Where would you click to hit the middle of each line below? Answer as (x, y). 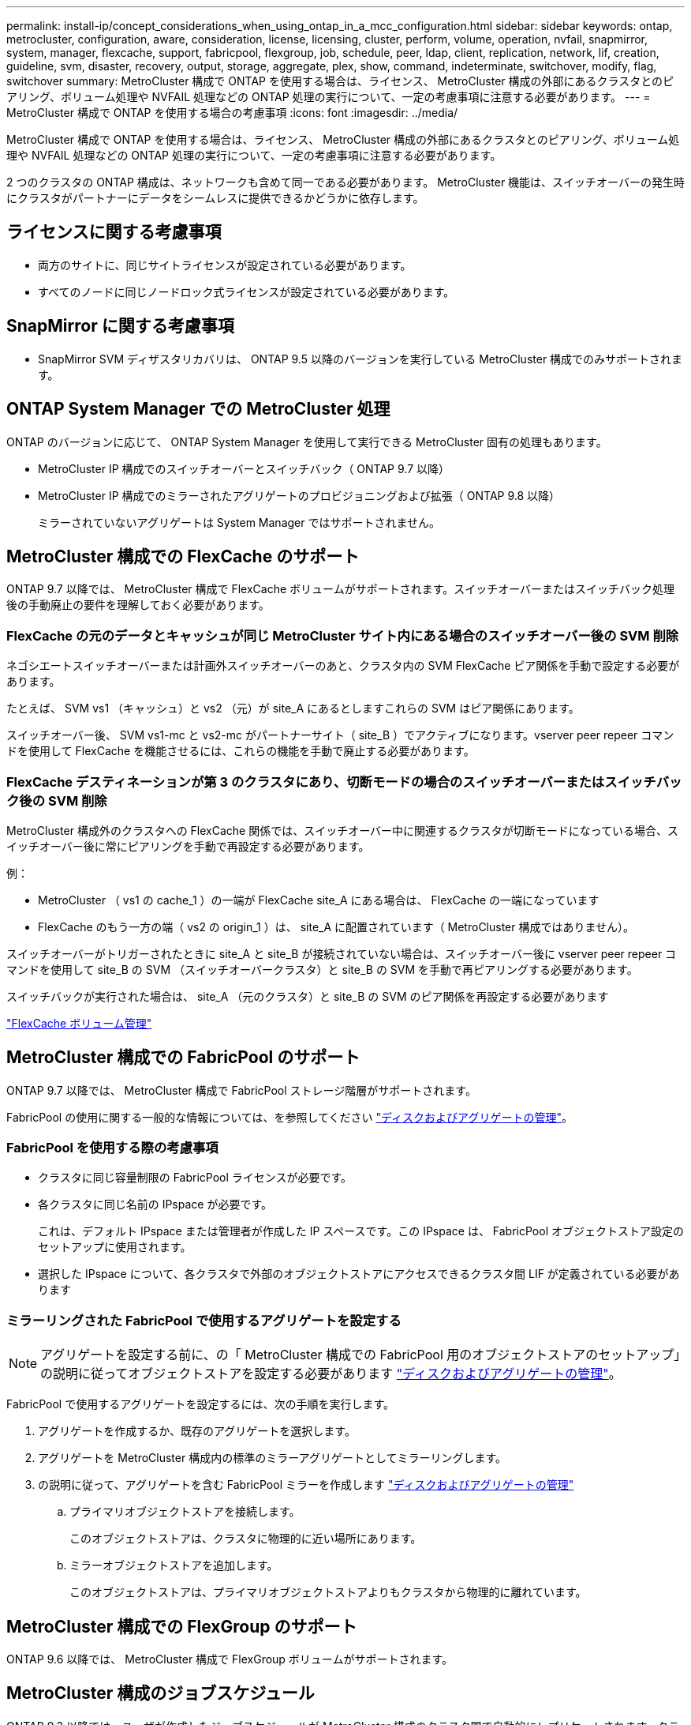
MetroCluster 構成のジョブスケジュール (161, 1693)
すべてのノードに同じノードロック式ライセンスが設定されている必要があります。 (247, 291)
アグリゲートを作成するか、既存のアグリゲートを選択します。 (197, 1431)
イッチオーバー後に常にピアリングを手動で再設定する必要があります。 (188, 846)
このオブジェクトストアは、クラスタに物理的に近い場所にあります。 (246, 1539)
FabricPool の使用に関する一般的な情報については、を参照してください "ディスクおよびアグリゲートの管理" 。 (289, 1117)
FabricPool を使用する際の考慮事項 (112, 1148)
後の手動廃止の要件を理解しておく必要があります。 (138, 605)
